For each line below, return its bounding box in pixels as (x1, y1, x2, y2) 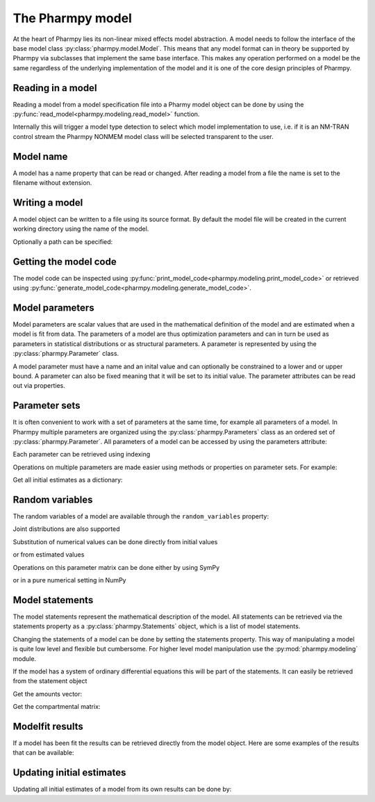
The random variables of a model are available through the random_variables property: (12, 512, 269, 521)
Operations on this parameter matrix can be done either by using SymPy (12, 563, 220, 571)
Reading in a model (12, 82, 97, 94)
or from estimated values (12, 550, 85, 559)
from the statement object (12, 677, 87, 685)
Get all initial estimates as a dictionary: (12, 476, 123, 484)
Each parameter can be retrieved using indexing (12, 450, 151, 459)
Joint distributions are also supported (12, 525, 120, 533)
